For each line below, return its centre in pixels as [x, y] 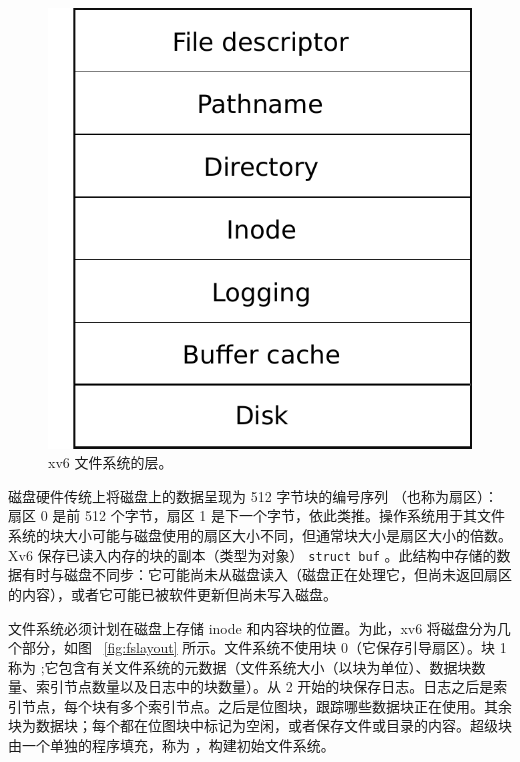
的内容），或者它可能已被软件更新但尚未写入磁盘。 [172, 593]
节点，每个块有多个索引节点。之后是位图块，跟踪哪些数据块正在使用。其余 [266, 705]
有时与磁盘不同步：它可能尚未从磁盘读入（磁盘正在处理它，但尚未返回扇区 [266, 574]
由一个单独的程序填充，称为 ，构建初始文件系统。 [171, 745]
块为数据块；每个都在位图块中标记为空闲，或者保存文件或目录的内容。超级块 [260, 725]
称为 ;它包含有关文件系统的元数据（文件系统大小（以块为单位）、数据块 [240, 666]
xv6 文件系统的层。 [110, 462]
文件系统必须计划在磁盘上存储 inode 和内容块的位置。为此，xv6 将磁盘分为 [252, 627]
